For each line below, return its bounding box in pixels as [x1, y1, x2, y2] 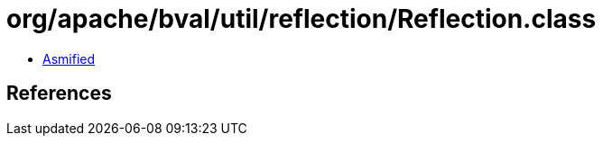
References [6, 82, 112, 105]
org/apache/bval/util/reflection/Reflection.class [6, 4, 597, 34]
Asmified [42, 50, 96, 67]
